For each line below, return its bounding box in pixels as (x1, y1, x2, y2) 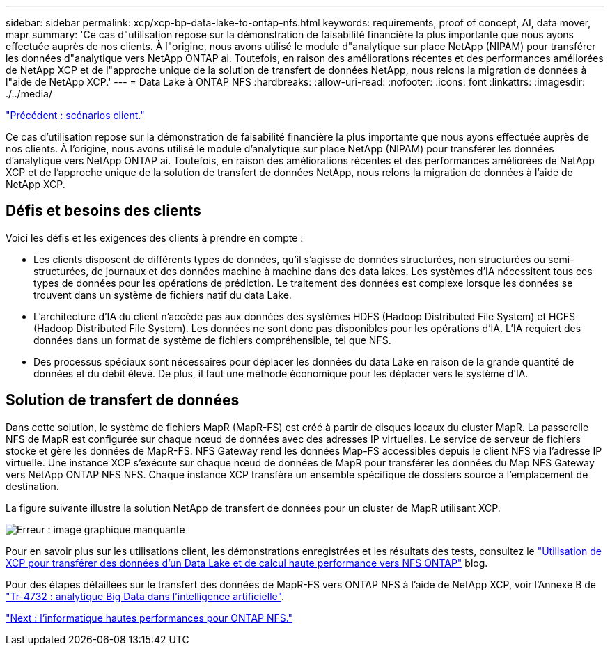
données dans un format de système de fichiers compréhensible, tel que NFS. (33, 334, 391, 346)
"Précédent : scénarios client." (6, 109, 145, 121)
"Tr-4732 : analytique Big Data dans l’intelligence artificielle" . (6, 590, 284, 602)
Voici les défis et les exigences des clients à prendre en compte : (6, 231, 304, 244)
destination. (6, 480, 59, 492)
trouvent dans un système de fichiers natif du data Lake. (33, 288, 292, 301)
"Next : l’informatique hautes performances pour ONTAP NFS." (6, 611, 293, 624)
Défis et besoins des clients (6, 202, 201, 220)
